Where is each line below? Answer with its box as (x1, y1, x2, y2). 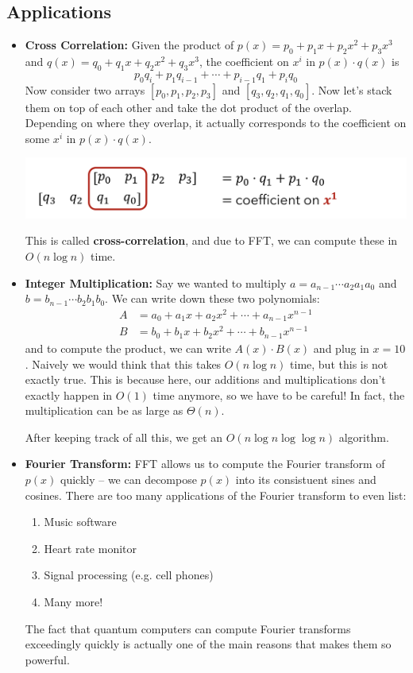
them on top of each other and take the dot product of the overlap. (25, 99, 352, 115)
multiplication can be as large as (25, 402, 183, 419)
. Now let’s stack (311, 81, 392, 98)
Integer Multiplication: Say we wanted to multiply (25, 274, 287, 291)
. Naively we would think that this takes (25, 355, 222, 372)
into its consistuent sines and (235, 471, 376, 488)
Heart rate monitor (44, 540, 137, 556)
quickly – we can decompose (60, 471, 197, 488)
